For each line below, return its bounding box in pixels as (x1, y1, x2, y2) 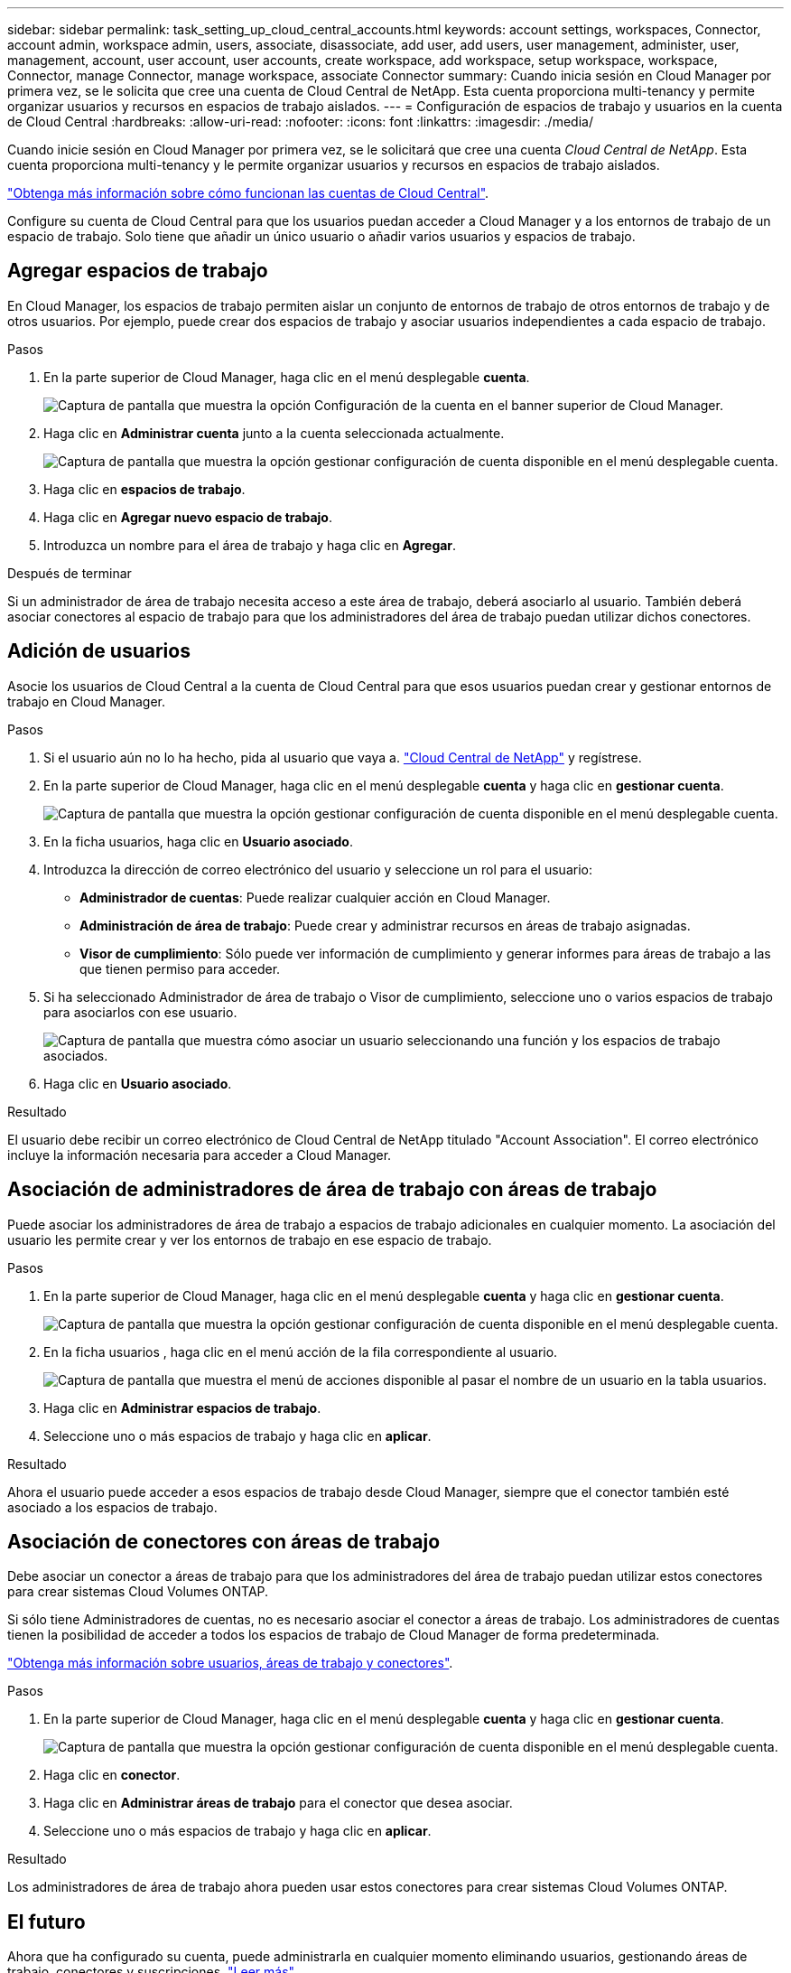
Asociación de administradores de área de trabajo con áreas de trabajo (7, 1178, 657, 1202)
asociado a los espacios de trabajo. (7, 1499, 218, 1515)
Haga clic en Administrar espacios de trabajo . (43, 1399, 321, 1416)
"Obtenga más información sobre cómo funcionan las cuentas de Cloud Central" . (7, 185, 489, 201)
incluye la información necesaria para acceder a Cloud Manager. (7, 1146, 392, 1163)
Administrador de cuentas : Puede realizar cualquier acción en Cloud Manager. (79, 889, 551, 905)
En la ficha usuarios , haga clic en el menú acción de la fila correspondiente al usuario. (43, 1343, 558, 1360)
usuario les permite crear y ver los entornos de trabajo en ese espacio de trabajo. (7, 1231, 492, 1248)
